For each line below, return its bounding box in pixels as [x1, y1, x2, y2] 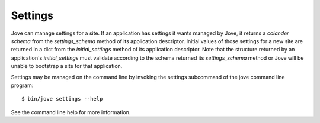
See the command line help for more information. [11, 108, 131, 115]
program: [11, 82, 34, 89]
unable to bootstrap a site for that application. [11, 63, 123, 70]
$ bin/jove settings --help [21, 95, 103, 102]
